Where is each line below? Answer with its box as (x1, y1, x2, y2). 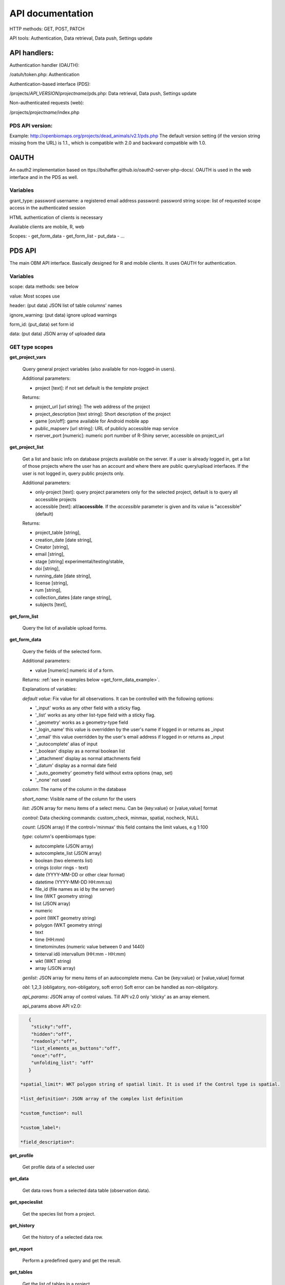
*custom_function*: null (20, 1110, 83, 1116)
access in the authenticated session (9, 205, 86, 211)
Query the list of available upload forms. (22, 625, 107, 631)
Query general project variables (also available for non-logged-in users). (22, 365, 176, 372)
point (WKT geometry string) (35, 915, 96, 921)
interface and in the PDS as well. (9, 174, 79, 180)
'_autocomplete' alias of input (35, 741, 98, 747)
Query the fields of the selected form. (22, 648, 102, 654)
